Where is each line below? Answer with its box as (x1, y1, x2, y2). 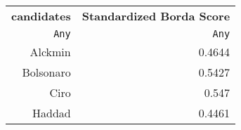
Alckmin (30, 44, 71, 60)
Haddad (32, 105, 71, 121)
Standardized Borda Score (82, 8, 230, 24)
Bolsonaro (22, 64, 71, 80)
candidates (11, 8, 71, 24)
